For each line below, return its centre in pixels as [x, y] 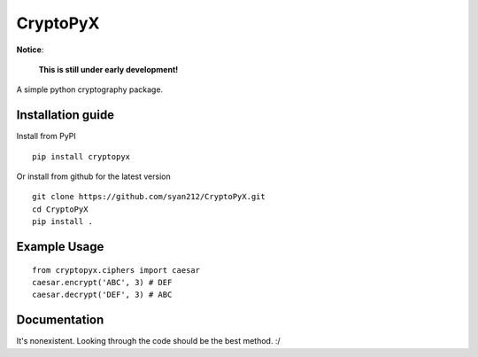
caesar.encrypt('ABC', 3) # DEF [102, 282]
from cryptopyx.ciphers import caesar [116, 270]
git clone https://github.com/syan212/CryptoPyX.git [149, 197]
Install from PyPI [46, 136]
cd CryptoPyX [60, 209]
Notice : [30, 50]
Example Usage [60, 247]
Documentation [60, 320]
